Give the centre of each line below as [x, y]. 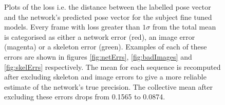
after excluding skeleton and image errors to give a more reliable [105, 77]
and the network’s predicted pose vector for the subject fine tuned [108, 17]
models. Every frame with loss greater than [72, 27]
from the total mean [184, 27]
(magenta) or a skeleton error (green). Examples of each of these [106, 47]
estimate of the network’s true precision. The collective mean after [108, 86]
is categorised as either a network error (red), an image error [100, 36]
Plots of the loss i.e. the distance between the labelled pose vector [108, 7]
